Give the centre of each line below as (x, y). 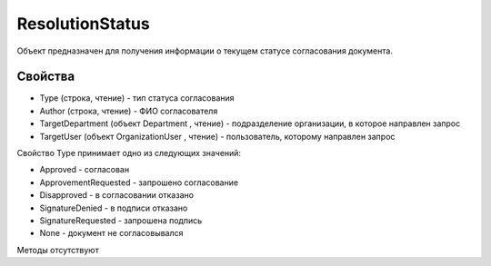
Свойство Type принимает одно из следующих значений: (129, 153)
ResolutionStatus (83, 24)
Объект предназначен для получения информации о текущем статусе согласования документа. (205, 51)
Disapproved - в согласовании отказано (117, 195)
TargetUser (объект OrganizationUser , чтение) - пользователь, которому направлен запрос (217, 136)
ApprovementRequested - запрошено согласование (139, 182)
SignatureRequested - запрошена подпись (121, 220)
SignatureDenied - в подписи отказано (114, 208)
